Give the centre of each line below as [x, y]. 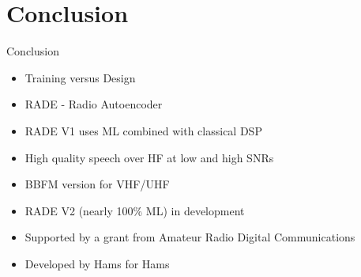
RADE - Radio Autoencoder [94, 104]
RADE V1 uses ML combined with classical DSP [143, 130]
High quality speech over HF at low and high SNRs [149, 157]
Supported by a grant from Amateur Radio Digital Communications [190, 237]
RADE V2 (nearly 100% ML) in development [135, 210]
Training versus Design [80, 77]
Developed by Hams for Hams [97, 263]
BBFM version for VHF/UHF [97, 184]
